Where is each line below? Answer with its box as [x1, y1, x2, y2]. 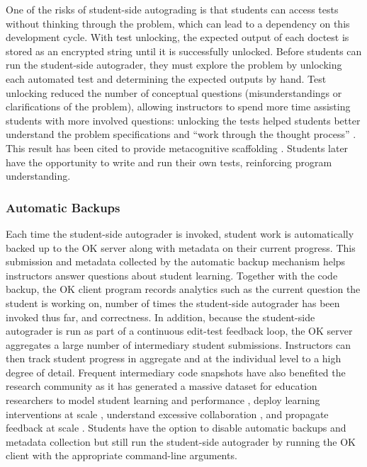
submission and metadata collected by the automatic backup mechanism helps [6, 254, 346, 269]
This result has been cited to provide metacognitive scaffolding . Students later [6, 140, 349, 155]
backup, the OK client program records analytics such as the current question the [6, 282, 361, 296]
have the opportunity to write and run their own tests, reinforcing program [6, 154, 332, 169]
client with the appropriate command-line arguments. [6, 448, 237, 463]
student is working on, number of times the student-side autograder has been [6, 295, 340, 310]
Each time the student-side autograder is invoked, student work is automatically [6, 226, 354, 241]
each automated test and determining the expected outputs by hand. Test [6, 71, 327, 86]
